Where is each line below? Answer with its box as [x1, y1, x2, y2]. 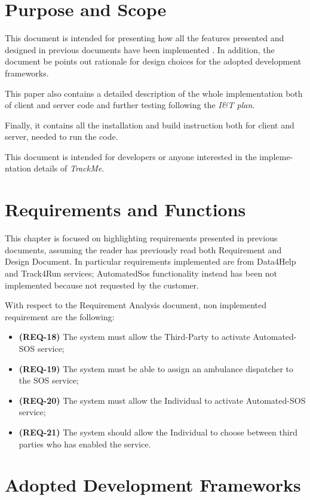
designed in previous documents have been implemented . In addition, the [5, 43, 275, 56]
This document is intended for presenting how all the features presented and [5, 32, 284, 44]
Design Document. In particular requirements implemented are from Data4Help [5, 255, 296, 268]
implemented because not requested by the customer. [5, 278, 199, 291]
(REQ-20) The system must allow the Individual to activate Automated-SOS [19, 394, 306, 406]
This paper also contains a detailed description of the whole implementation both [5, 87, 303, 99]
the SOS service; [19, 374, 79, 386]
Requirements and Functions [5, 197, 246, 222]
